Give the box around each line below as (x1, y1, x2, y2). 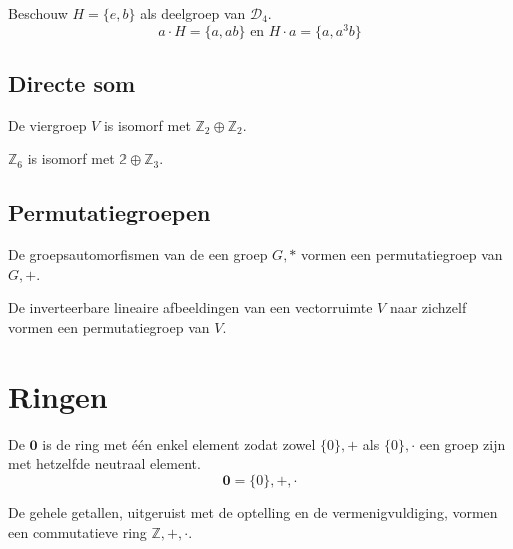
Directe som (8, 68, 136, 99)
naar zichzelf (389, 297, 467, 318)
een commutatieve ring (8, 521, 147, 542)
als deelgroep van (140, 3, 246, 23)
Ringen (8, 375, 108, 416)
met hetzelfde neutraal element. (8, 453, 201, 474)
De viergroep (8, 114, 87, 135)
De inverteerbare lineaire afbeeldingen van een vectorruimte (8, 297, 373, 318)
